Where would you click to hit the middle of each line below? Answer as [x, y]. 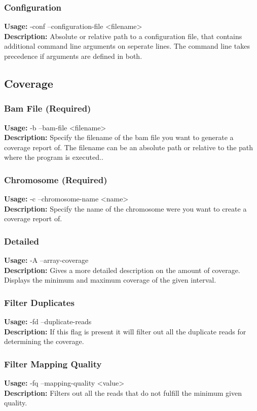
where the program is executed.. [54, 157]
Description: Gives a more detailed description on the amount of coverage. [122, 270]
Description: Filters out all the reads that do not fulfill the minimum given [123, 392]
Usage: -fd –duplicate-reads [48, 321]
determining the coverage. [44, 341]
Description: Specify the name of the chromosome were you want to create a [125, 208]
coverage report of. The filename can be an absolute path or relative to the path [129, 147]
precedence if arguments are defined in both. [73, 56]
